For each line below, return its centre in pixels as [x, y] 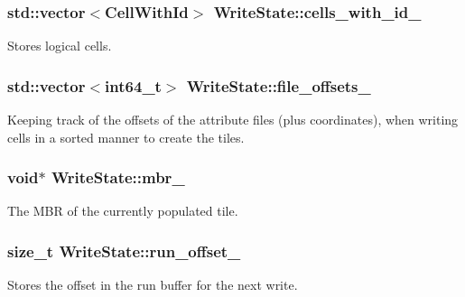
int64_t [133, 85]
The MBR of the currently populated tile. [123, 211]
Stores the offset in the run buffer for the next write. [153, 285]
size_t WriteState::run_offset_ [124, 251]
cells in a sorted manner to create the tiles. [126, 137]
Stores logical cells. [60, 46]
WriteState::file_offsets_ [279, 85]
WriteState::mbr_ [118, 177]
